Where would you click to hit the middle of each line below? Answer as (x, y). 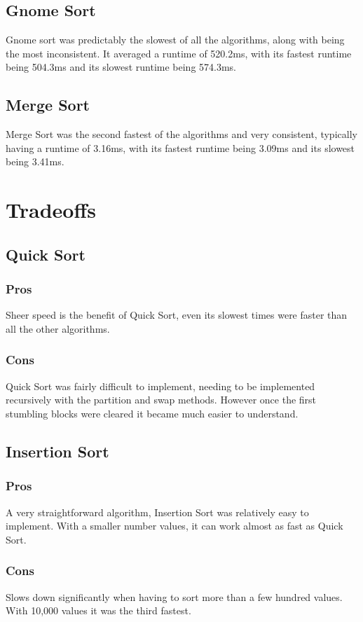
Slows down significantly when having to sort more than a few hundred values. (174, 596)
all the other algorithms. (58, 328)
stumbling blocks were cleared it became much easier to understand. (152, 413)
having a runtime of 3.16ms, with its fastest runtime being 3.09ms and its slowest (180, 147)
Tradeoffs (51, 210)
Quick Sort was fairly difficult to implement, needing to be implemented (160, 386)
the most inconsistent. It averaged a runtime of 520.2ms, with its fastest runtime (179, 53)
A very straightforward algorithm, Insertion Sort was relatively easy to (157, 512)
